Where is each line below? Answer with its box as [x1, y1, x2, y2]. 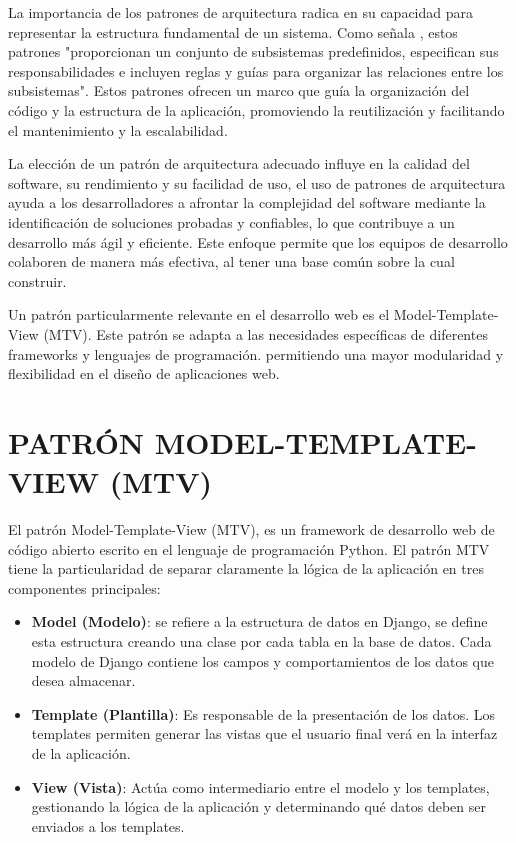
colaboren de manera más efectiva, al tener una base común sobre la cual [8, 251, 455, 272]
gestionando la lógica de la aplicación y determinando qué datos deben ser [31, 796, 486, 817]
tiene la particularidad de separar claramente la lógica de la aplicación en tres [8, 558, 484, 579]
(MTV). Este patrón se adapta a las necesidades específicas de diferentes [43, 323, 488, 344]
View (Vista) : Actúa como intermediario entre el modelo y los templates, [31, 776, 490, 797]
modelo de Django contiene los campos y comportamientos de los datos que [31, 650, 494, 671]
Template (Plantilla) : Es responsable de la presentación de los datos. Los [31, 703, 496, 724]
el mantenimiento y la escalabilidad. [8, 119, 228, 140]
